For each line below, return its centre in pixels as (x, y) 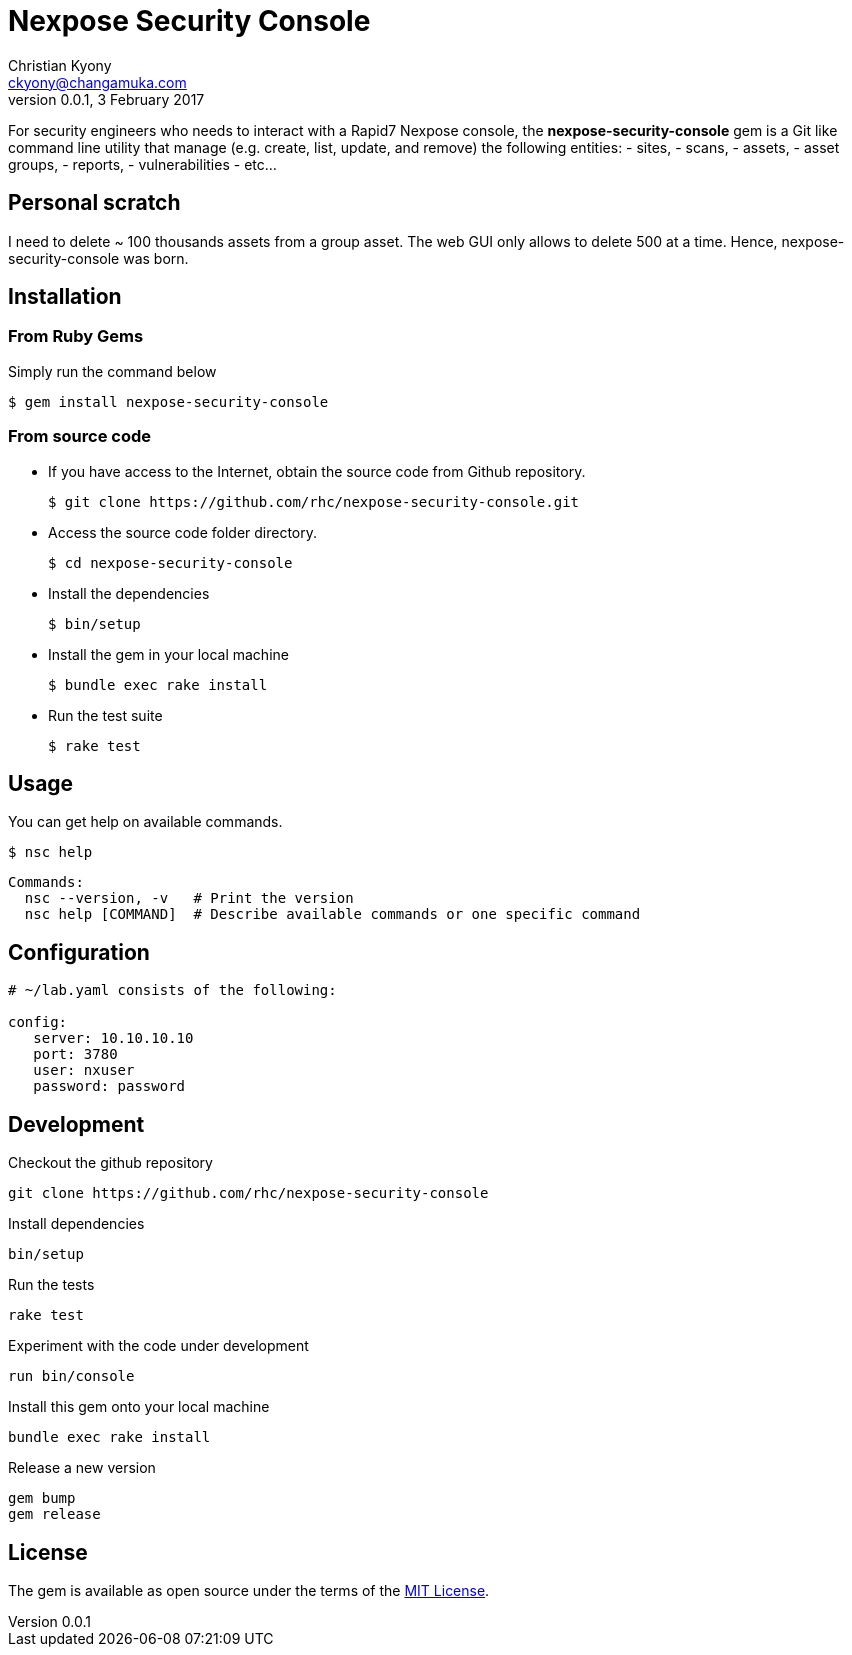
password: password (109, 1086)
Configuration (79, 952)
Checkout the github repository (110, 1163)
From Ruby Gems (76, 336)
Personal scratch (94, 203)
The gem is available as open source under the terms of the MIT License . (249, 1590)
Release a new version (82, 1468)
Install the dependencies (129, 593)
